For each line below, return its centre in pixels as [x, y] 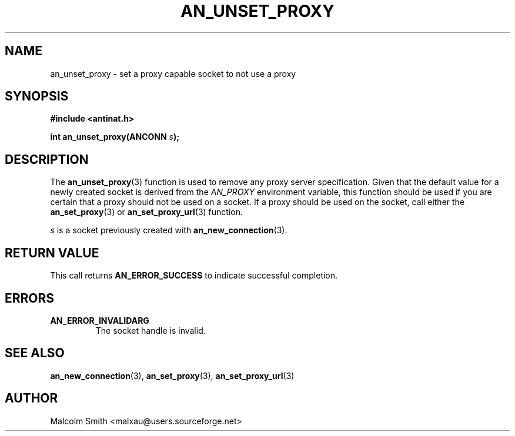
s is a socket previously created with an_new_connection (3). [169, 230]
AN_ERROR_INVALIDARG [100, 320]
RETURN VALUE [52, 253]
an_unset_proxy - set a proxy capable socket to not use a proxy [173, 73]
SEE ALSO [35, 353]
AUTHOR [31, 398]
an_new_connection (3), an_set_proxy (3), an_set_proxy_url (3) [172, 375]
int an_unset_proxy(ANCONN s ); [115, 137]
